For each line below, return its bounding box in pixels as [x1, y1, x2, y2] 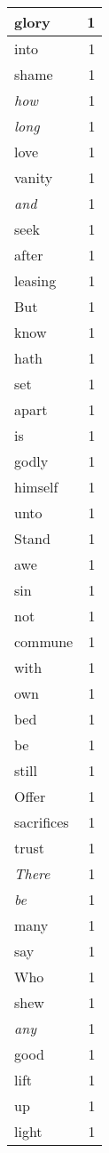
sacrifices [14, 812, 69, 832]
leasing [14, 270, 57, 291]
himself [14, 476, 58, 497]
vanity [14, 167, 53, 188]
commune [14, 631, 74, 652]
